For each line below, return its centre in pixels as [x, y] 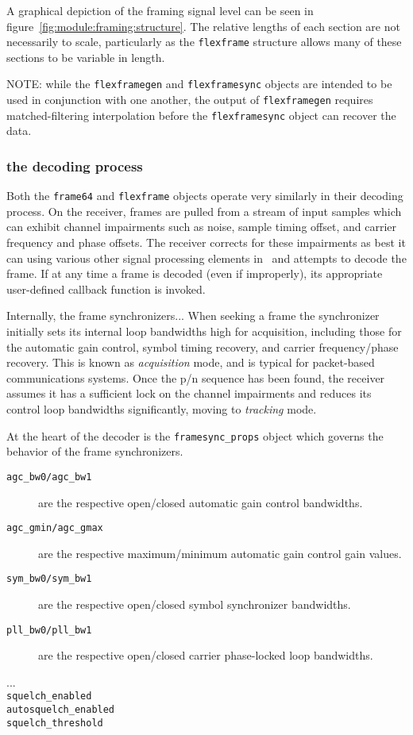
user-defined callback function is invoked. [106, 289]
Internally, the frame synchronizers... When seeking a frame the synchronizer [193, 316]
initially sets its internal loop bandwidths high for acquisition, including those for [204, 331]
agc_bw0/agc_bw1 [49, 477]
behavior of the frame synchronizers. [95, 451]
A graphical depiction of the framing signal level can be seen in [160, 10]
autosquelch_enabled [61, 710]
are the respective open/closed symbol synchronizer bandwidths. [195, 604]
